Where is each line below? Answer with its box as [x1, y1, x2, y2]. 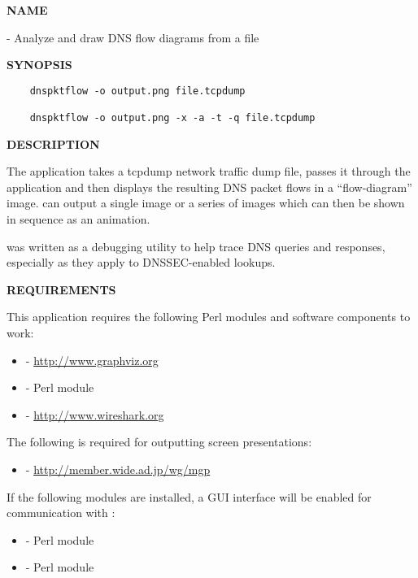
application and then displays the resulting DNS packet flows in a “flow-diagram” [7, 178, 412, 195]
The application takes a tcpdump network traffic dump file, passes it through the [7, 163, 411, 180]
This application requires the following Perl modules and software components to [7, 308, 411, 325]
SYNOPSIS [7, 56, 72, 73]
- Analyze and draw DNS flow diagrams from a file [7, 28, 259, 46]
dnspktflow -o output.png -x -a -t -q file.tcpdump [29, 112, 316, 124]
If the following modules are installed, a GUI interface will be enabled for [7, 488, 372, 505]
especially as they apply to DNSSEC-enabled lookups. [7, 254, 276, 271]
